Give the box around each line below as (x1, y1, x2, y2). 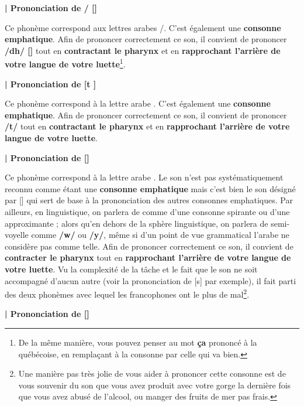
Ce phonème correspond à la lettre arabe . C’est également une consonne (5, 97, 271, 110)
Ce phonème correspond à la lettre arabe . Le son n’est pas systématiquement (5, 171, 284, 183)
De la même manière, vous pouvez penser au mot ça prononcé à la (18, 336, 257, 348)
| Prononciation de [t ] (5, 77, 96, 90)
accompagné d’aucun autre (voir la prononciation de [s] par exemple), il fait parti (5, 274, 296, 286)
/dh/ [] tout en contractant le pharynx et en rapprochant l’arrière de (5, 44, 281, 56)
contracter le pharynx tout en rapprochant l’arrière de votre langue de (5, 251, 291, 264)
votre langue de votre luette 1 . (5, 56, 126, 70)
